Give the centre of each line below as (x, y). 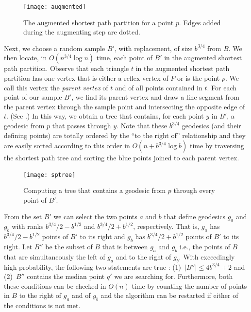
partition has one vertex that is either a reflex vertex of (86, 78)
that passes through (82, 125)
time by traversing (217, 146)
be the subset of (69, 247)
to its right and (102, 236)
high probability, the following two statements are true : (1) (93, 267)
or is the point (199, 78)
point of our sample (33, 97)
